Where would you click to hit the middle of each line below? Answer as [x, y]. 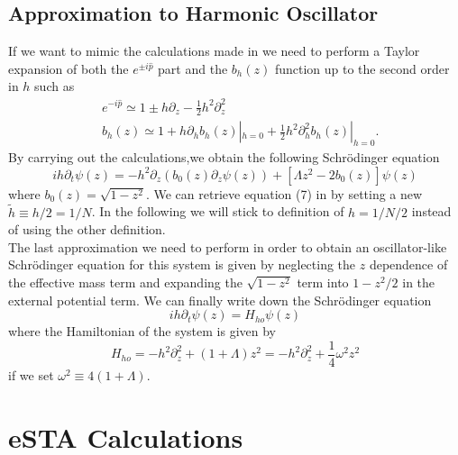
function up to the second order [362, 68]
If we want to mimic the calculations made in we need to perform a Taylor [214, 51]
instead [431, 211]
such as [55, 86]
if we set [31, 374]
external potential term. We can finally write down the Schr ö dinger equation [220, 300]
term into [323, 282]
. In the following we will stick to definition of [218, 211]
